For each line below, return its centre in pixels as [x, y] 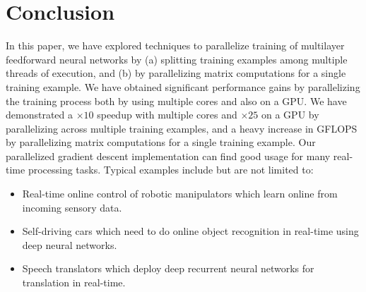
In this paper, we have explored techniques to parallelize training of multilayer [175, 45]
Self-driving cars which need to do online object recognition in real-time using [190, 231]
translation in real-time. [74, 282]
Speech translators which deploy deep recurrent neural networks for [168, 268]
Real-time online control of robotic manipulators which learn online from [180, 194]
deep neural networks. [70, 244]
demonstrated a [40, 115]
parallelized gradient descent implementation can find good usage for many [168, 156]
